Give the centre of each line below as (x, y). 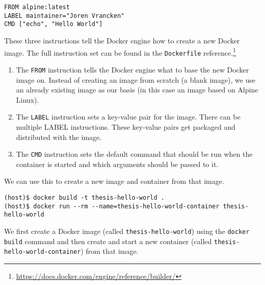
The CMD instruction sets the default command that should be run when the (134, 154)
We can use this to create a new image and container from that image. (114, 181)
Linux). (28, 99)
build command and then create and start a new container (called (108, 241)
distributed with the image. (59, 137)
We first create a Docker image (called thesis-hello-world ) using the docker (127, 231)
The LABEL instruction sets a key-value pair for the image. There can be (128, 117)
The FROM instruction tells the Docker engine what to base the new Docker (132, 69)
